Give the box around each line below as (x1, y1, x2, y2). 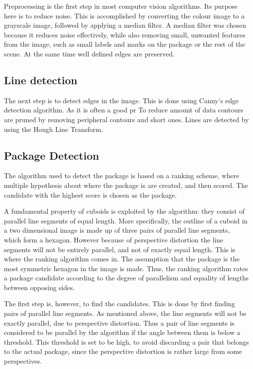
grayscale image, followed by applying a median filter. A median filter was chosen (4, 20, 246, 30)
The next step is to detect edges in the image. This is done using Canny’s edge (4, 95, 239, 105)
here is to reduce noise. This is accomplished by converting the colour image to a (4, 10, 245, 20)
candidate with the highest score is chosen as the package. (4, 189, 177, 200)
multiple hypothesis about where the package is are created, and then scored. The (4, 180, 248, 190)
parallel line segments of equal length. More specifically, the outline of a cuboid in (4, 215, 248, 225)
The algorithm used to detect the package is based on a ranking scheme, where (4, 170, 239, 181)
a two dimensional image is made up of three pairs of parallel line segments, (4, 225, 230, 235)
